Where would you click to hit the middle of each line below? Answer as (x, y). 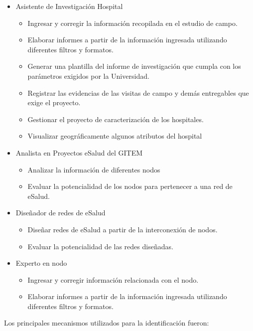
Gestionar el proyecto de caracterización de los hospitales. (116, 119)
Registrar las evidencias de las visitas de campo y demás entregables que (138, 92)
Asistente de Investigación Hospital (69, 6)
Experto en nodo (41, 263)
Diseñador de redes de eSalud (61, 213)
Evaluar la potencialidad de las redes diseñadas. (100, 246)
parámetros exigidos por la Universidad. (88, 76)
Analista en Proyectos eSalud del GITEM (79, 152)
